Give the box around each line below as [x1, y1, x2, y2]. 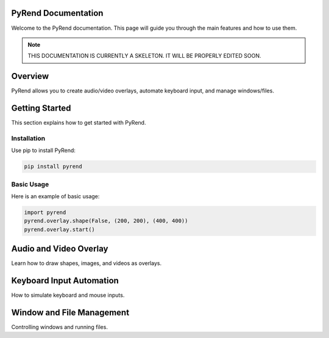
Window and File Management [11, 307, 130, 317]
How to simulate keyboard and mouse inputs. [11, 292, 125, 299]
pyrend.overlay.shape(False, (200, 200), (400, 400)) [24, 218, 188, 224]
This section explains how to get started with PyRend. [11, 119, 146, 126]
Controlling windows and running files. [11, 323, 108, 331]
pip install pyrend [24, 163, 82, 170]
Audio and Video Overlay [11, 244, 108, 254]
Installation [11, 134, 46, 142]
